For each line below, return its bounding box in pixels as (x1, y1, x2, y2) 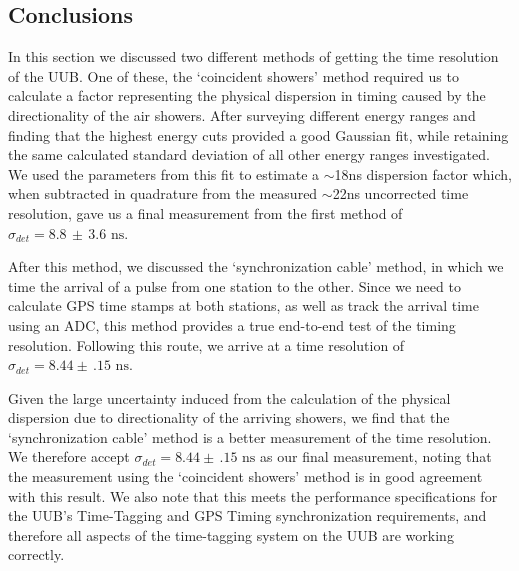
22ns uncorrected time (332, 183, 469, 204)
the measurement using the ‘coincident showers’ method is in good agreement (8, 466, 483, 487)
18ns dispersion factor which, (334, 163, 512, 184)
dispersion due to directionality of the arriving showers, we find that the (8, 407, 450, 428)
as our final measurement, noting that (260, 446, 492, 467)
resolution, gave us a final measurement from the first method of (8, 202, 403, 223)
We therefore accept (8, 446, 130, 467)
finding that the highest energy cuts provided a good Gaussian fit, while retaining (8, 124, 509, 145)
